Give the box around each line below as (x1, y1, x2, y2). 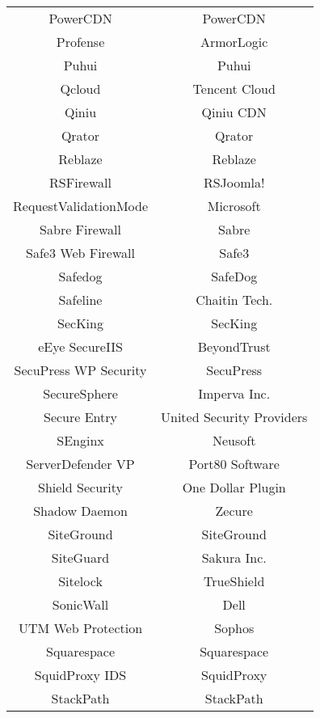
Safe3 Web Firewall (26, 243, 135, 262)
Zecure (215, 501, 253, 520)
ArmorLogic (200, 32, 268, 51)
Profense (56, 32, 105, 51)
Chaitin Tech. (196, 290, 273, 309)
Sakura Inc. (201, 548, 267, 567)
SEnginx (57, 431, 104, 450)
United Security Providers (161, 408, 308, 426)
